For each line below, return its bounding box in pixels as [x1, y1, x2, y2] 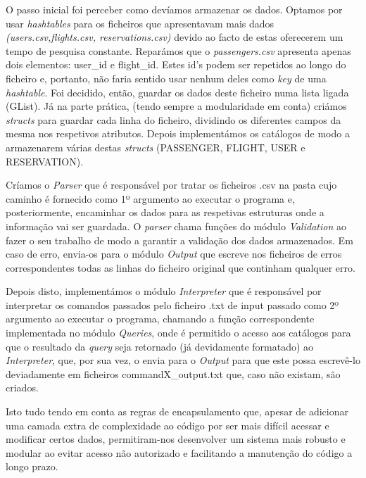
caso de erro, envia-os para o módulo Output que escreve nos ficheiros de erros [6, 246, 342, 261]
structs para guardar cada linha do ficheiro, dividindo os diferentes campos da [6, 112, 341, 127]
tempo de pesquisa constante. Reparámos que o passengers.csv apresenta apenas [6, 43, 351, 58]
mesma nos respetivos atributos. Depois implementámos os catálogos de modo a [6, 126, 350, 141]
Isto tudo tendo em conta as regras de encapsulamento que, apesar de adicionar [6, 404, 349, 419]
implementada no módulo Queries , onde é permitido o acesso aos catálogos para [6, 325, 351, 340]
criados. [6, 380, 39, 395]
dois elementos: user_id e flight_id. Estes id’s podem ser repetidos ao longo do [6, 57, 346, 72]
